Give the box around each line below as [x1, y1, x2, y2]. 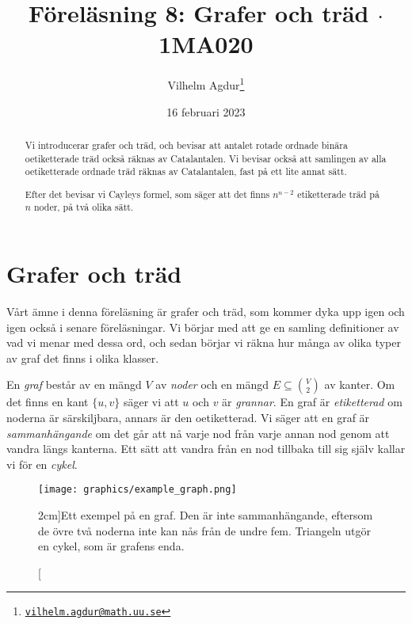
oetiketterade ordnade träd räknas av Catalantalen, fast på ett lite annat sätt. [25, 165, 347, 178]
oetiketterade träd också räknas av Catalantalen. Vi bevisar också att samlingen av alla [25, 151, 387, 165]
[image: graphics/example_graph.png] [38, 484, 237, 496]
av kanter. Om [324, 376, 395, 393]
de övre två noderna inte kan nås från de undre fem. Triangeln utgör [38, 522, 371, 538]
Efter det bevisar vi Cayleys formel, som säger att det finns [25, 187, 270, 200]
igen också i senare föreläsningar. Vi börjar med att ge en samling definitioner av [6, 318, 399, 335]
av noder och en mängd [155, 376, 269, 393]
